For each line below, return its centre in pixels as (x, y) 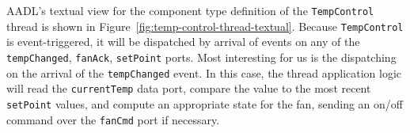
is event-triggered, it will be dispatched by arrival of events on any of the (183, 42)
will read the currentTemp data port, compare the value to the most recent (189, 88)
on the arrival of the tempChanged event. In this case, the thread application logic (204, 72)
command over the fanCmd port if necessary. (113, 119)
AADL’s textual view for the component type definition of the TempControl (190, 10)
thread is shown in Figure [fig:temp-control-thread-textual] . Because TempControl (205, 26)
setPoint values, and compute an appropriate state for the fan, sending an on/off (205, 103)
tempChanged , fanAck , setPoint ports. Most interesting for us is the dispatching (201, 57)
